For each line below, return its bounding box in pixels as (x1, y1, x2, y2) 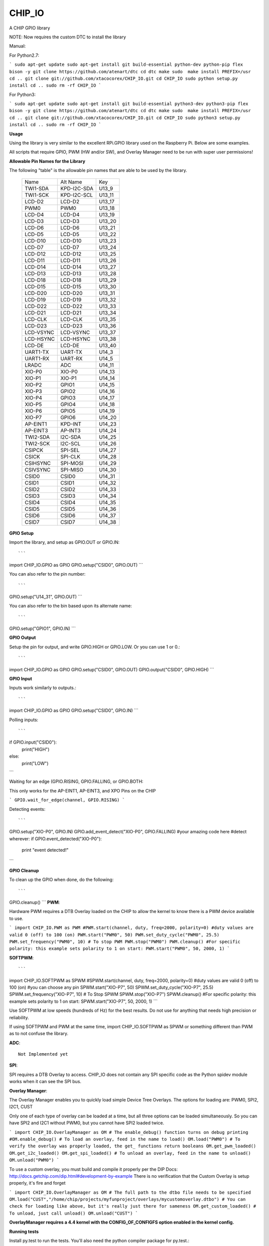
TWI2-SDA (24, 434, 50, 441)
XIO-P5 (24, 401, 42, 408)
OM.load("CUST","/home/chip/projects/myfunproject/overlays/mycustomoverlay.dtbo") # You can (9, 1197, 246, 1202)
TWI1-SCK (24, 191, 49, 198)
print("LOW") (21, 760, 49, 766)
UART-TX (60, 348, 82, 355)
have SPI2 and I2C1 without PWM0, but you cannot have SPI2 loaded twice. (9, 1120, 164, 1126)
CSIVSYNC (24, 466, 51, 473)
